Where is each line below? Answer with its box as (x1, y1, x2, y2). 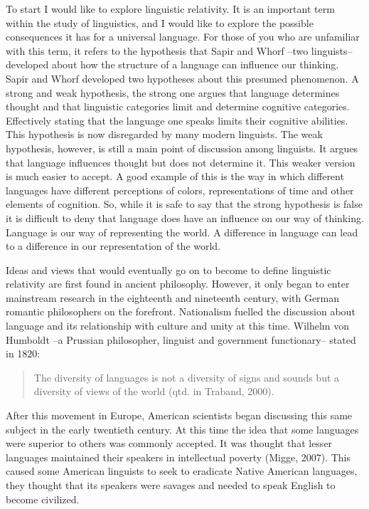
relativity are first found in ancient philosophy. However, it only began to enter (6, 276, 350, 291)
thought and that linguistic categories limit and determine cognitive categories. (6, 99, 350, 114)
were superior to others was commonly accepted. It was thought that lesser (6, 436, 333, 451)
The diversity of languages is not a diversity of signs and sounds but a (33, 369, 340, 384)
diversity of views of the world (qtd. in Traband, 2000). (33, 384, 274, 399)
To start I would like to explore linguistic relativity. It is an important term (6, 1, 335, 16)
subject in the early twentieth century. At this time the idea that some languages (6, 421, 359, 436)
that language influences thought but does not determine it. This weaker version (6, 154, 355, 169)
